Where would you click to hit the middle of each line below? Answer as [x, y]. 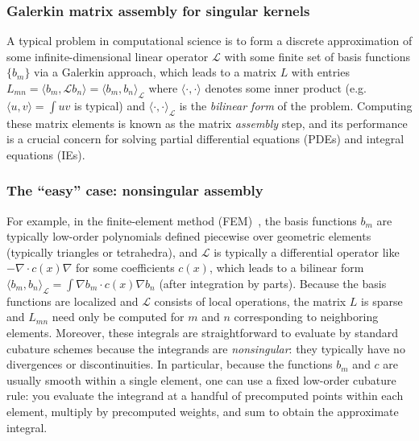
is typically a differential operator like [307, 251]
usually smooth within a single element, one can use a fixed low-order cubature [201, 379]
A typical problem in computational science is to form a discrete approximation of [209, 41]
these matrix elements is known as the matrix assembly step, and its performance [207, 123]
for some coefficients [125, 268]
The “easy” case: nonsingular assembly [135, 190]
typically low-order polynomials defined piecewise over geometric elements [189, 236]
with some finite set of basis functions [317, 56]
